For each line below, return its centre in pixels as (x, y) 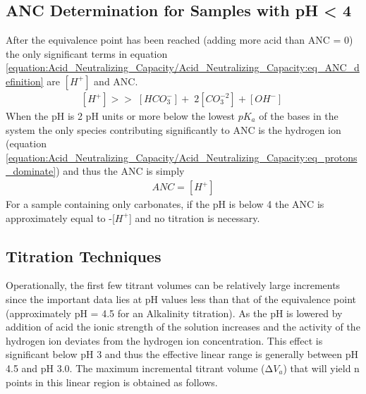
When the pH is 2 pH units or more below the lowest (120, 116)
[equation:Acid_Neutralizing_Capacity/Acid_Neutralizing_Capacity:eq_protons (182, 157)
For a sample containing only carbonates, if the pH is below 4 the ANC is (165, 204)
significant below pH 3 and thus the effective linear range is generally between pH (182, 354)
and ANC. (116, 81)
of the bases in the (299, 116)
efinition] (25, 81)
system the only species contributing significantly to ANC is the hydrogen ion (173, 129)
